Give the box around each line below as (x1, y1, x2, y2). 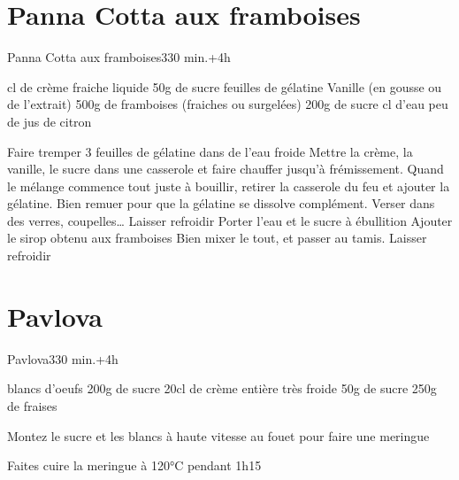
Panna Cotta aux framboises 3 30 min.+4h (7, 48, 231, 66)
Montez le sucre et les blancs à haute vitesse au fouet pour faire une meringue (7, 426, 430, 445)
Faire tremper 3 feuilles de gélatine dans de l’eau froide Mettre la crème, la (7, 142, 413, 160)
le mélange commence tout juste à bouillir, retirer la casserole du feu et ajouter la (7, 176, 450, 195)
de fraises (7, 396, 57, 414)
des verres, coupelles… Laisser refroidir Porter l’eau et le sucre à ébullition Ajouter (7, 211, 453, 229)
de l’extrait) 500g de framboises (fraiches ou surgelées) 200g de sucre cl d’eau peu (7, 95, 448, 113)
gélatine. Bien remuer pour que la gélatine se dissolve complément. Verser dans (7, 194, 435, 213)
